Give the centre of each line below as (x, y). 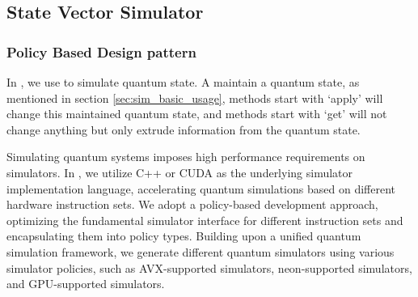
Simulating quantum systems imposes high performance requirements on (186, 157)
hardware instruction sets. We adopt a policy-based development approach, (192, 204)
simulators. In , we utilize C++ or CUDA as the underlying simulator (180, 172)
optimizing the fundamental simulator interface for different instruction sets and (205, 220)
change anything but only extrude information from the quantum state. (184, 129)
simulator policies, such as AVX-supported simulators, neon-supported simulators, (209, 267)
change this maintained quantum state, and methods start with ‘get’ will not (197, 114)
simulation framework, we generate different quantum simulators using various (201, 251)
